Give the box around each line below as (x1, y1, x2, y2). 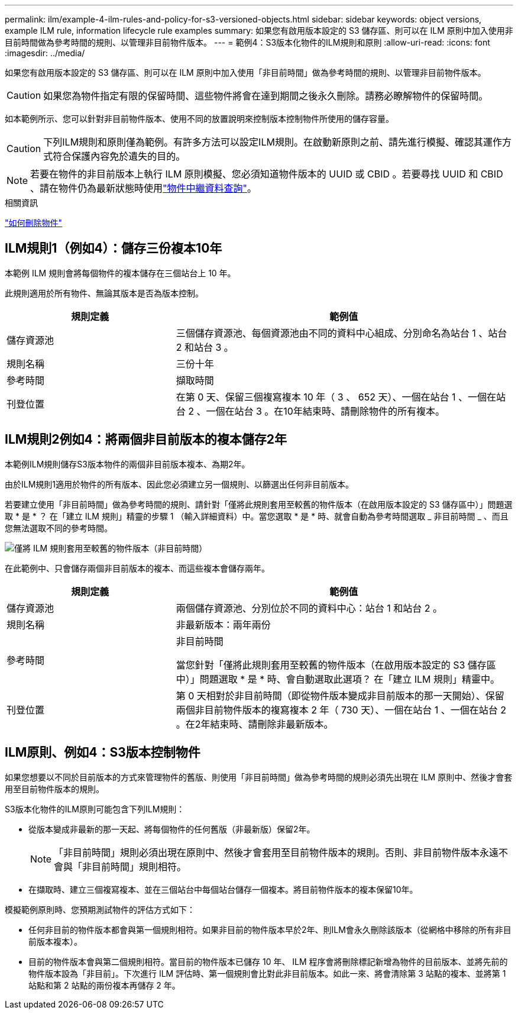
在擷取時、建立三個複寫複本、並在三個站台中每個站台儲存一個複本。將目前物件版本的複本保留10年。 (28, 884, 418, 894)
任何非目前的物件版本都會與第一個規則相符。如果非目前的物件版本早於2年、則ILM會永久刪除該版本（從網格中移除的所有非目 (28, 924, 511, 935)
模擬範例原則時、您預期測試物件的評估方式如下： (5, 904, 195, 915)
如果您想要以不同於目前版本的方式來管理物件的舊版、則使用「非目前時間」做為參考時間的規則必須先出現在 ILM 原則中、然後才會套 (5, 771, 513, 782)
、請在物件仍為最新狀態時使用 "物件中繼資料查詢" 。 (30, 182, 257, 194)
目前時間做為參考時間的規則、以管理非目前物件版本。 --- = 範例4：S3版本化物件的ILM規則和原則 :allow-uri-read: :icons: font (5, 37, 490, 47)
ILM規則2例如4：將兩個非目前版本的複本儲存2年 (5, 432, 287, 447)
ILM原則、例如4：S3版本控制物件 (5, 745, 200, 760)
